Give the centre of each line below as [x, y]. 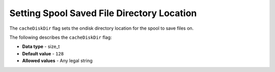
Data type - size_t [41, 47]
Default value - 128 [43, 53]
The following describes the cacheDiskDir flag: [61, 37]
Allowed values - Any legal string [57, 61]
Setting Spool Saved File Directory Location [103, 13]
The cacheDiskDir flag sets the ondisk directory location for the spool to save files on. [102, 28]
